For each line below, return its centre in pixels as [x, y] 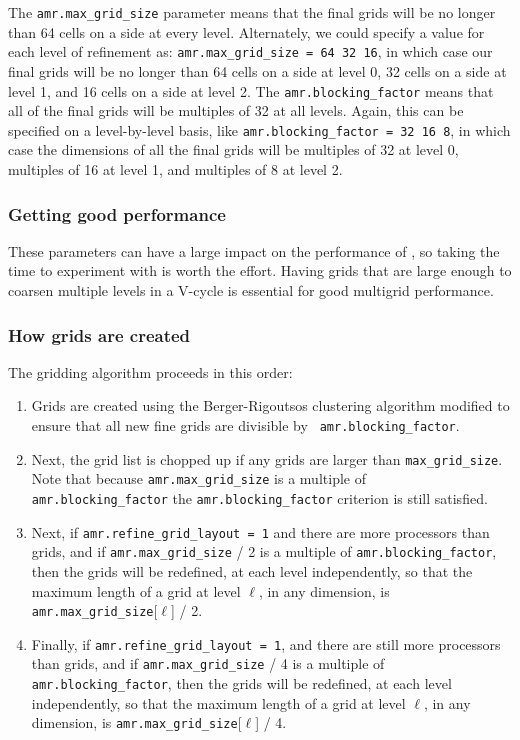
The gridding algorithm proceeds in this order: [150, 371]
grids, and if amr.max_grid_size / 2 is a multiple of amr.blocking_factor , [264, 551]
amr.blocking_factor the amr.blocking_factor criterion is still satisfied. [259, 497]
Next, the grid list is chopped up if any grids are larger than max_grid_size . [267, 458]
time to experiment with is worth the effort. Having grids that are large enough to [260, 270]
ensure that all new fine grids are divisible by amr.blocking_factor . [245, 425]
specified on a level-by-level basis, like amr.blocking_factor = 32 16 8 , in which [259, 129]
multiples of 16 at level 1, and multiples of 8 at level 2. [175, 169]
